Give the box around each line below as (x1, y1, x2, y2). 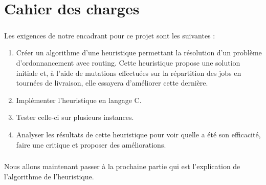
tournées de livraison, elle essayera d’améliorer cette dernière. (16, 77, 208, 88)
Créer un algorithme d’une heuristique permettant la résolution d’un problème (16, 47, 262, 58)
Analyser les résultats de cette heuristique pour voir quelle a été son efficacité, (16, 129, 261, 139)
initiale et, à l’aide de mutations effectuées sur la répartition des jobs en (16, 67, 241, 78)
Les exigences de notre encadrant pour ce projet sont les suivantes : (4, 30, 215, 40)
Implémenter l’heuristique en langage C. (16, 94, 142, 105)
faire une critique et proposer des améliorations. (16, 139, 166, 150)
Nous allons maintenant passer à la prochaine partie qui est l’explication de (4, 161, 240, 172)
